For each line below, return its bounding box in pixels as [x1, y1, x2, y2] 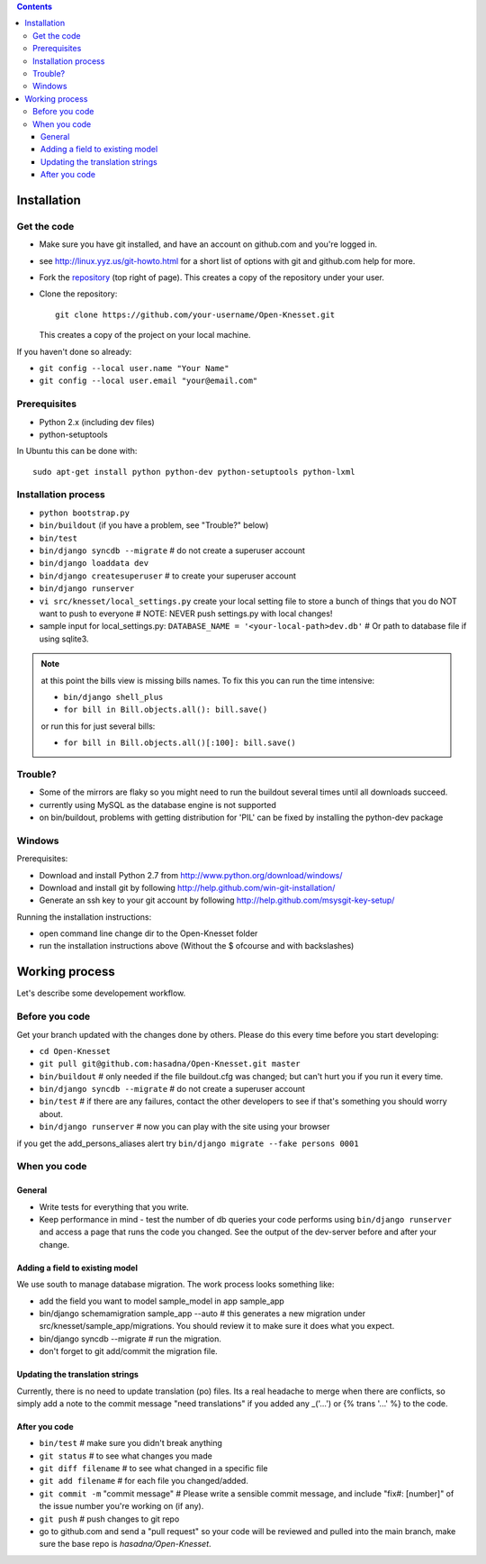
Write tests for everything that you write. [39, 1201, 189, 1212]
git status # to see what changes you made [39, 1450, 213, 1461]
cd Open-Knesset [39, 1046, 112, 1056]
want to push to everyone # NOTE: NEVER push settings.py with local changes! [39, 608, 333, 619]
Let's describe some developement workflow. [16, 987, 186, 999]
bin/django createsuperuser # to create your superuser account [39, 570, 296, 581]
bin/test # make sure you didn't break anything [39, 1438, 222, 1449]
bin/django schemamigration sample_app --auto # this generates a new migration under [39, 1307, 366, 1319]
